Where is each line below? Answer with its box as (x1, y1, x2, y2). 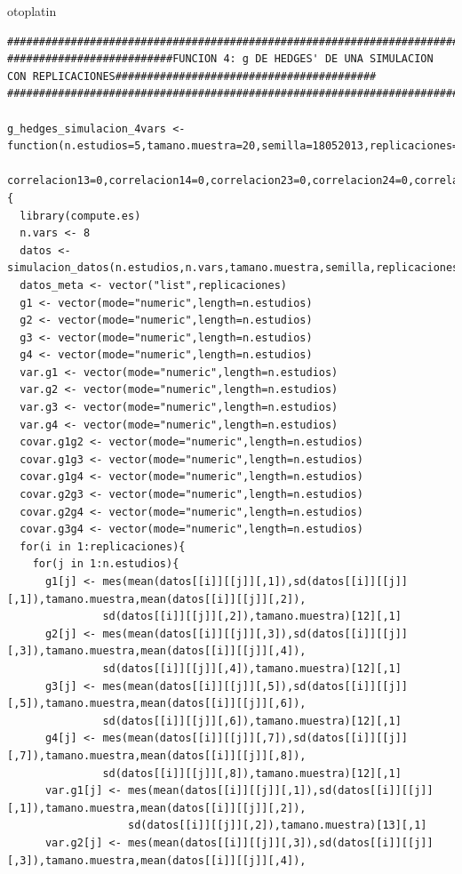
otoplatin (7, 2, 57, 20)
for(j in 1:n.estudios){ (32, 557, 179, 571)
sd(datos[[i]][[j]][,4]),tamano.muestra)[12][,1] (102, 662, 402, 675)
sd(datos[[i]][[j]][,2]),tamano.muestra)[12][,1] (102, 610, 402, 623)
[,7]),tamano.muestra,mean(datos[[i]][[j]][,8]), (7, 749, 307, 762)
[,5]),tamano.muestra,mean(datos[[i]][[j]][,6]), (7, 697, 307, 710)
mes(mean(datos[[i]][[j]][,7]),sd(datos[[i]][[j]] (102, 732, 409, 745)
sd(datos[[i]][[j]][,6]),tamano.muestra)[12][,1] (102, 714, 402, 727)
